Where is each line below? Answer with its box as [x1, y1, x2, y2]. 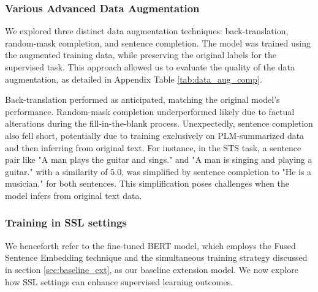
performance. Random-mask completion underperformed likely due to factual [5, 105, 295, 118]
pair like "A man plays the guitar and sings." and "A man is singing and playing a [5, 153, 312, 166]
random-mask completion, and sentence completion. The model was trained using [5, 36, 311, 49]
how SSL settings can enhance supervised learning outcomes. [5, 275, 233, 288]
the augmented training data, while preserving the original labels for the [5, 48, 276, 61]
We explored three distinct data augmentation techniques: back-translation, [5, 24, 289, 37]
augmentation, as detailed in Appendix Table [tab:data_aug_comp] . [5, 72, 262, 85]
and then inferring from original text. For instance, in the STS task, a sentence [5, 141, 301, 154]
